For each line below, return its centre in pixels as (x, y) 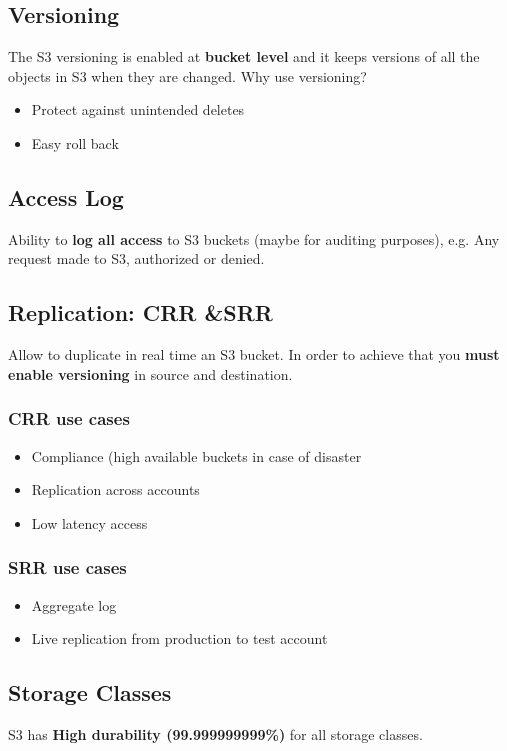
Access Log (66, 196)
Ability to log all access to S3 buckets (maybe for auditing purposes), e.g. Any (254, 238)
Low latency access (89, 522)
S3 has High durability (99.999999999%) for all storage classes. (215, 733)
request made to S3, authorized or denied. (136, 258)
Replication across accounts (115, 489)
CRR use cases (69, 418)
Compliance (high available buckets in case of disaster (196, 455)
